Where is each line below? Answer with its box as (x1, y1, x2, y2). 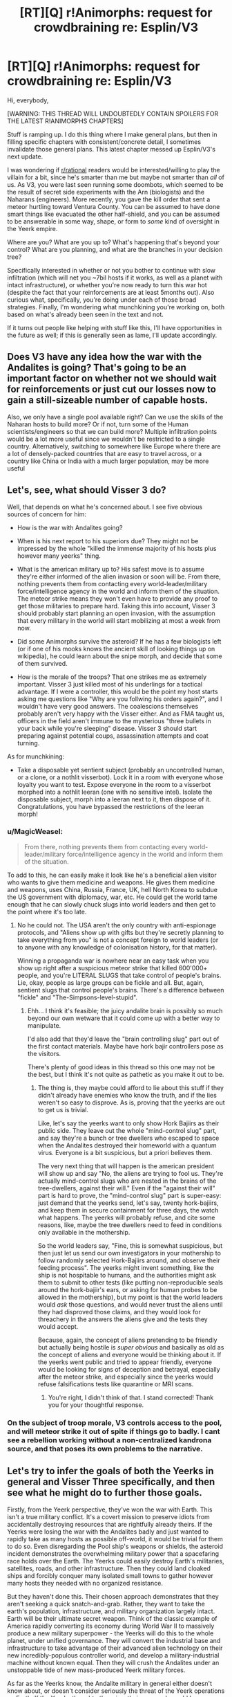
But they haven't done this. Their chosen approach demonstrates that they (7, 1592, 219, 1600)
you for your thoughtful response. (48, 1400, 144, 1409)
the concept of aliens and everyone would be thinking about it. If (37, 1350, 222, 1359)
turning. (17, 738, 40, 747)
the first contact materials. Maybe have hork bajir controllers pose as (27, 1042, 224, 1050)
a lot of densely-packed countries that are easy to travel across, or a (7, 449, 202, 457)
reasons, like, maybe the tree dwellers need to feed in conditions (37, 1220, 222, 1229)
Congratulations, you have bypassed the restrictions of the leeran (17, 802, 204, 810)
